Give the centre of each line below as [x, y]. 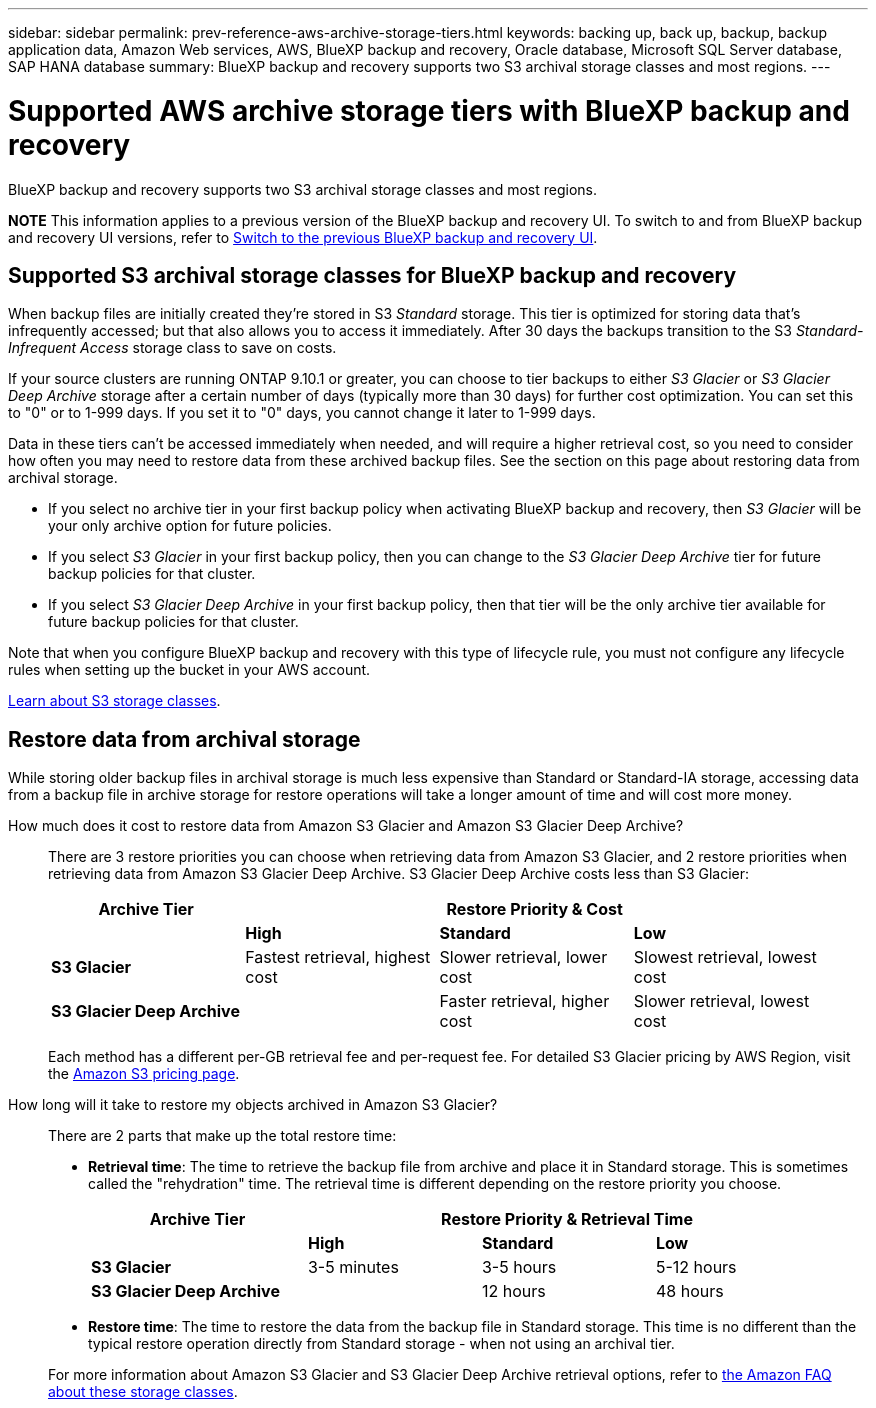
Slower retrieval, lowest [721, 1001]
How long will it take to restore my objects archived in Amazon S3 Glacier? [253, 1105]
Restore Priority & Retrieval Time [567, 1219]
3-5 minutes [353, 1267]
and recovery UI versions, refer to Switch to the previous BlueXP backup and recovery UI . [303, 237]
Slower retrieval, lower [523, 957]
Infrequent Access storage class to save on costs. [172, 348]
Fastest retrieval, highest [338, 957]
